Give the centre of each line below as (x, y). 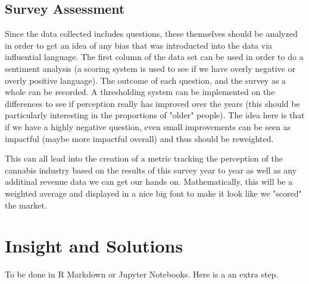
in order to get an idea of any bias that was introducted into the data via (139, 45)
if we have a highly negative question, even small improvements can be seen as (148, 126)
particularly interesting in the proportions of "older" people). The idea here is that (155, 115)
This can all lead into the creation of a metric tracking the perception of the (144, 158)
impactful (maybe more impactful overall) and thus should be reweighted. (139, 138)
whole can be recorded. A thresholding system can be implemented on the (140, 92)
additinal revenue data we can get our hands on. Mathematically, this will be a (149, 182)
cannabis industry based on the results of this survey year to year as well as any (151, 170)
